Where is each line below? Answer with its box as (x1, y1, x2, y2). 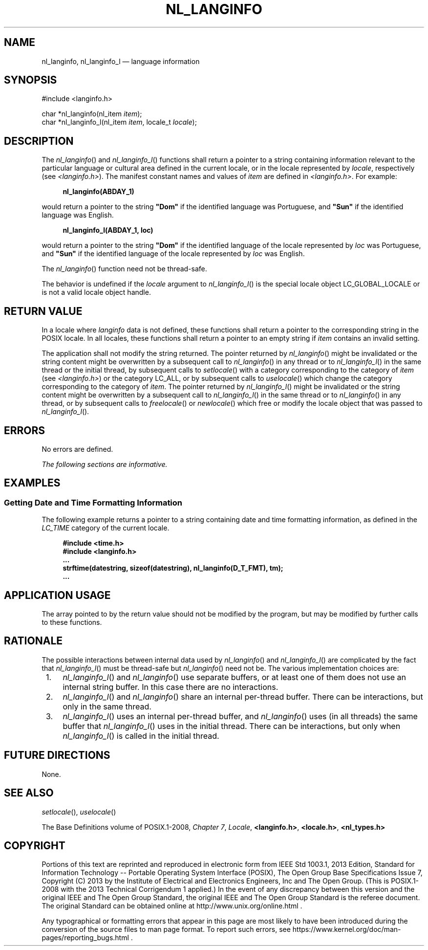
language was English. (42, 211, 114, 220)
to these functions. (42, 618, 102, 627)
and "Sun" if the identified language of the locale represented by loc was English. (42, 249, 305, 258)
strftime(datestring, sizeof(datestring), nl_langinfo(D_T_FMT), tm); (63, 564, 283, 573)
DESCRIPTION (4, 134, 74, 147)
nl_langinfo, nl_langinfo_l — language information (42, 57, 200, 66)
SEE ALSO (4, 787, 54, 799)
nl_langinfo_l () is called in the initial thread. (63, 730, 219, 741)
